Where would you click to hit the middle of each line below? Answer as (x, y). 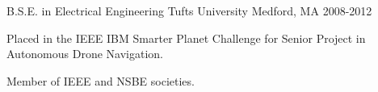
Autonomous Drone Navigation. (85, 54)
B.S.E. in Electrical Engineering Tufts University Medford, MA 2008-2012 (189, 10)
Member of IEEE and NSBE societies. (101, 80)
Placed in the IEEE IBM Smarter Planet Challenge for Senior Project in (186, 38)
